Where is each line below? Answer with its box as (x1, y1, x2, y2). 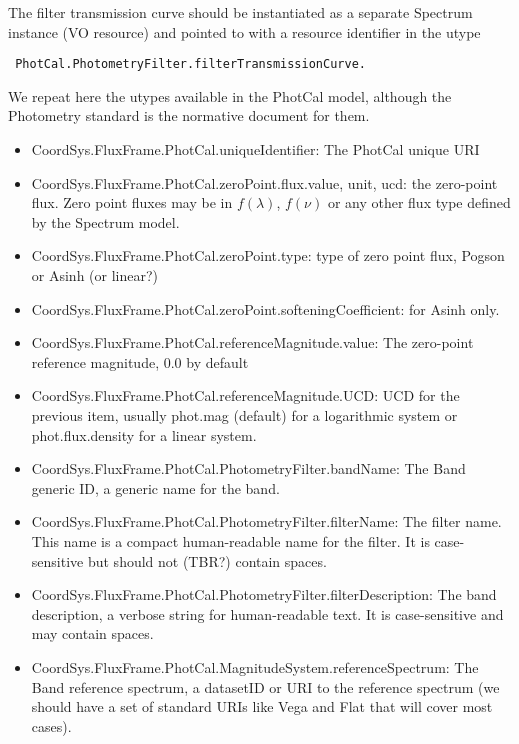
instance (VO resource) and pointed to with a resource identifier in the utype (8, 21, 481, 42)
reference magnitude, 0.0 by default (31, 351, 249, 372)
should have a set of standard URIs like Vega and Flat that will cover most (31, 696, 493, 717)
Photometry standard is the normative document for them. (8, 105, 370, 126)
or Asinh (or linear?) (31, 265, 159, 285)
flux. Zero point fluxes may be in (31, 192, 233, 213)
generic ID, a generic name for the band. (31, 477, 280, 498)
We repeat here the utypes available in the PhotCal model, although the (8, 85, 452, 106)
